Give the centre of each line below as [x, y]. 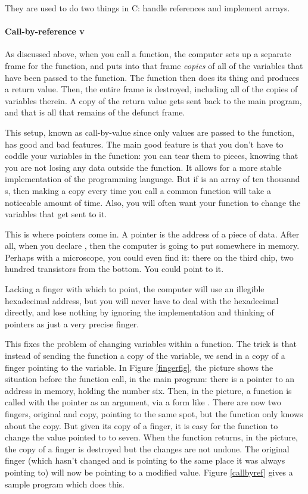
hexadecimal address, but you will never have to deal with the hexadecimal [142, 300]
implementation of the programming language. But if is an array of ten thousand [153, 179]
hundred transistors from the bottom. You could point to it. [114, 269]
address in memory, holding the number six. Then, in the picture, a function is [148, 390]
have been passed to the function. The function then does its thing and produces [152, 77]
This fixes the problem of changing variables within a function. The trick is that [151, 344]
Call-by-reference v [45, 31]
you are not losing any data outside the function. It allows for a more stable [143, 167]
